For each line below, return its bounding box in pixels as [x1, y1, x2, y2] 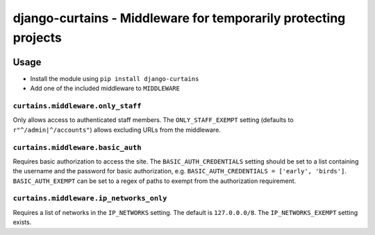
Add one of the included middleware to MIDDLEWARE [30, 84, 181, 93]
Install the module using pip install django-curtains [30, 74, 199, 82]
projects [12, 30, 62, 45]
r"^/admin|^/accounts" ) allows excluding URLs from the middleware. [12, 125, 222, 134]
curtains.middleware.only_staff [12, 101, 142, 111]
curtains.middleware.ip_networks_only [12, 194, 167, 203]
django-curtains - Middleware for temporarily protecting [12, 10, 346, 26]
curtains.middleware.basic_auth [12, 143, 142, 152]
